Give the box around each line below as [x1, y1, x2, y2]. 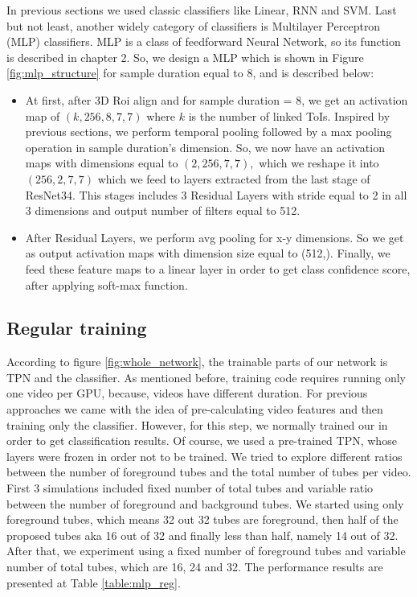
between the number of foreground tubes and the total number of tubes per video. [6, 463, 411, 480]
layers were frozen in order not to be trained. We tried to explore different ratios [6, 447, 403, 464]
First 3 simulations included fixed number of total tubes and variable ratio [6, 480, 374, 496]
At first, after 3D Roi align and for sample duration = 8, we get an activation [25, 91, 408, 108]
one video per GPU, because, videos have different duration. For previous [6, 385, 368, 401]
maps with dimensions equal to [25, 154, 178, 171]
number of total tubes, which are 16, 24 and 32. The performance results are [6, 558, 383, 575]
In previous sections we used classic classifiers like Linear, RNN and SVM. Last [6, 2, 397, 18]
